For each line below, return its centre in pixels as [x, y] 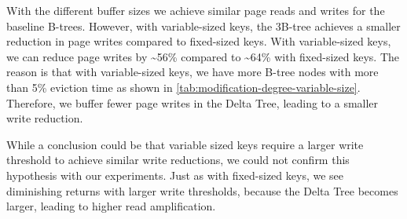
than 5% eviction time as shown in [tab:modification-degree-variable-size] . [183, 87]
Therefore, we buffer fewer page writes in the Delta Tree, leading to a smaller [192, 102]
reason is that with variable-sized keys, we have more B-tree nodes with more [192, 72]
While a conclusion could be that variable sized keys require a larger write [185, 144]
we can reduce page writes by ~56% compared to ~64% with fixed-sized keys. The [203, 56]
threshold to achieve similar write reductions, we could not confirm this [178, 160]
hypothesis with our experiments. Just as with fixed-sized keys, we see [175, 175]
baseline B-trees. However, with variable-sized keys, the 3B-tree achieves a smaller [203, 26]
